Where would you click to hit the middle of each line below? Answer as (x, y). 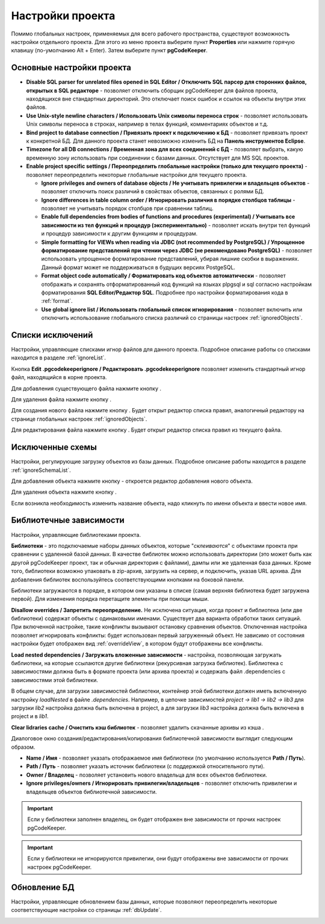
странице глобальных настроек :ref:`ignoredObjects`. (79, 419)
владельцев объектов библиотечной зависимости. (91, 792)
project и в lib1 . (30, 716)
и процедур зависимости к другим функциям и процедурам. (119, 234)
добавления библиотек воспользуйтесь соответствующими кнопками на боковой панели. (128, 579)
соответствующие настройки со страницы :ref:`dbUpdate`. (86, 910)
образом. (23, 747)
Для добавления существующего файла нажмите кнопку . (86, 388)
